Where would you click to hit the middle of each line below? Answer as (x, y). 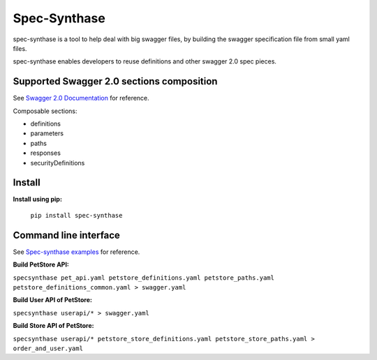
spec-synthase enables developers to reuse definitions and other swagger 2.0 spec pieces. (145, 61)
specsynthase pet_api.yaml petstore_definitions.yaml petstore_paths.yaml (144, 278)
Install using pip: (38, 200)
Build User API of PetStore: (52, 300)
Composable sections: (45, 111)
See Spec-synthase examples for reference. (76, 252)
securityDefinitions (58, 163)
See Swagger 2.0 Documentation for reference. (81, 98)
